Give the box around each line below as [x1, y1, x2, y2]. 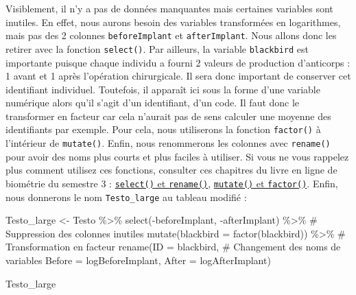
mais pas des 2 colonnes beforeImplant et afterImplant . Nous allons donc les [5, 28, 337, 43]
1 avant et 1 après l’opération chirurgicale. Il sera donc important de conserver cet [5, 69, 351, 83]
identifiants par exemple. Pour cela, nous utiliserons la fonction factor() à [5, 122, 321, 137]
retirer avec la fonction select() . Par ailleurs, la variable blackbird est [5, 41, 309, 56]
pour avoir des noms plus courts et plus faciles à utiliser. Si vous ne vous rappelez [5, 149, 349, 163]
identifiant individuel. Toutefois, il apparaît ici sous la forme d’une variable [5, 82, 320, 96]
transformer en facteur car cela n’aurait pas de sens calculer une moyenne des [5, 108, 331, 123]
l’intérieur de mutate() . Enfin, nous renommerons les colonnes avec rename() [5, 136, 331, 150]
